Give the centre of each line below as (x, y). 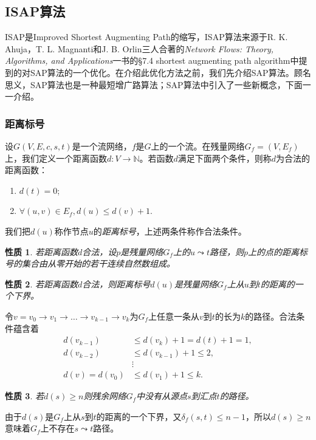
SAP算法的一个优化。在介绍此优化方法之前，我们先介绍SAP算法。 (162, 72)
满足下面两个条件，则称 (225, 158)
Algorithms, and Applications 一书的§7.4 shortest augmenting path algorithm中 (152, 60)
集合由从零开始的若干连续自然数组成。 (98, 263)
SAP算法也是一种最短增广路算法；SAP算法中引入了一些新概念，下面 (166, 84)
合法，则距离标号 (116, 284)
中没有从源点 (161, 396)
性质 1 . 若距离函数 (41, 251)
